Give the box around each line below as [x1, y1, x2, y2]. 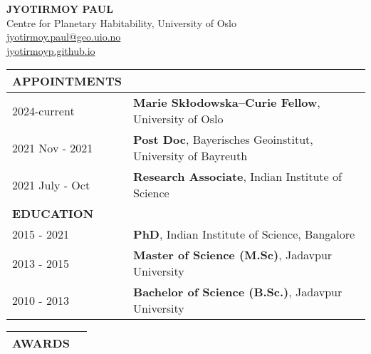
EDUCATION [12, 205, 94, 222]
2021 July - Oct [12, 176, 90, 193]
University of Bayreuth [133, 147, 248, 165]
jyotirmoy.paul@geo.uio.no [6, 29, 121, 44]
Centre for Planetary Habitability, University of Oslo [6, 15, 236, 30]
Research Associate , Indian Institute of [133, 168, 342, 185]
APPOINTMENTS [12, 73, 122, 90]
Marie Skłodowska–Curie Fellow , [133, 94, 320, 111]
